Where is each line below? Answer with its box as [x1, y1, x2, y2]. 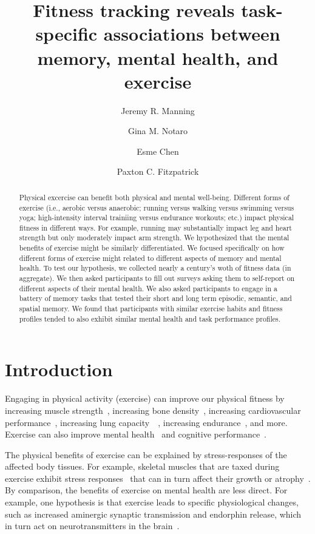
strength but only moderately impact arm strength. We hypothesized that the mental [19, 232, 290, 243]
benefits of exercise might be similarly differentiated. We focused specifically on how [19, 243, 285, 253]
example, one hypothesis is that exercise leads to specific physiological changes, [5, 496, 299, 509]
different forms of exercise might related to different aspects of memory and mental [19, 252, 282, 263]
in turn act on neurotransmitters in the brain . [5, 519, 180, 532]
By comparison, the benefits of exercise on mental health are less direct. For [5, 484, 288, 496]
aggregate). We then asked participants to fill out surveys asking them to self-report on [19, 273, 295, 283]
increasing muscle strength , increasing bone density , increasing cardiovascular [5, 404, 301, 416]
